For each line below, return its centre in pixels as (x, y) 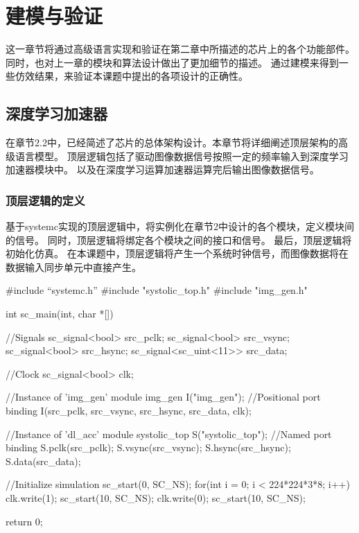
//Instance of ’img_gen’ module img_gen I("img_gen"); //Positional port (163, 397)
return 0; (24, 521)
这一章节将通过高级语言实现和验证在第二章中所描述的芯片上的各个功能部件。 (180, 49)
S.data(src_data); (43, 461)
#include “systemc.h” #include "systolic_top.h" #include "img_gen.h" (157, 290)
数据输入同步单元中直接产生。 (73, 266)
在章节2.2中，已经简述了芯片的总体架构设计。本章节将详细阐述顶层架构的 (172, 142)
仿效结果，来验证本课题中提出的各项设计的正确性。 (131, 76)
